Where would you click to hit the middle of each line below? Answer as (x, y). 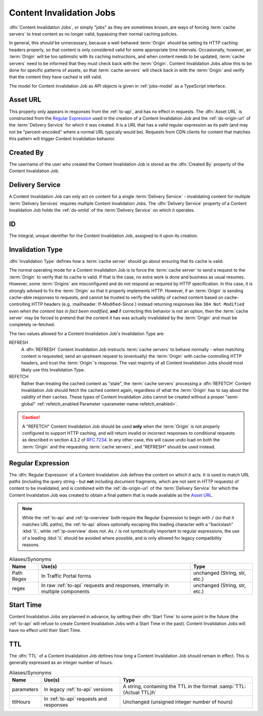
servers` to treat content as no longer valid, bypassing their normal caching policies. (93, 34)
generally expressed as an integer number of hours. (61, 662)
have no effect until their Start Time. (45, 630)
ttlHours (21, 702)
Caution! (31, 417)
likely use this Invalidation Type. (53, 369)
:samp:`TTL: (232, 686)
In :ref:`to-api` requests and (75, 699)
